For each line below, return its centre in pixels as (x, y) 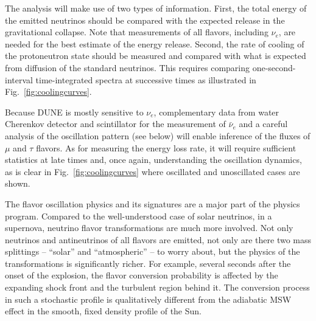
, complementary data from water (216, 112)
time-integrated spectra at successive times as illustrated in (146, 79)
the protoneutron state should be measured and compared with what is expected (156, 56)
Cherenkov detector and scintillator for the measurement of (115, 124)
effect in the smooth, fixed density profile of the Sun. (103, 311)
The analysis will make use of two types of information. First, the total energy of (156, 8)
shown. (18, 183)
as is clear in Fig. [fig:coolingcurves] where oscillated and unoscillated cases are (153, 171)
